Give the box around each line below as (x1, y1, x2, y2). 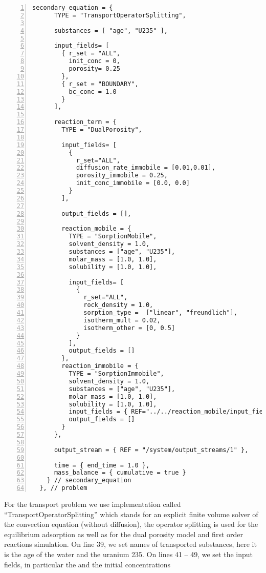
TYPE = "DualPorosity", (61, 126, 142, 133)
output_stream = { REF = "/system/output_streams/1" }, (54, 446, 249, 454)
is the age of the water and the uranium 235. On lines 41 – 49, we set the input (4, 548, 253, 559)
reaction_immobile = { (61, 362, 139, 370)
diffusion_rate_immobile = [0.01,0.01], (76, 164, 215, 172)
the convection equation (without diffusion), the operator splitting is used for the (4, 519, 258, 529)
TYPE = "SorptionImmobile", (69, 370, 164, 377)
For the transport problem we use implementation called (4, 499, 181, 509)
